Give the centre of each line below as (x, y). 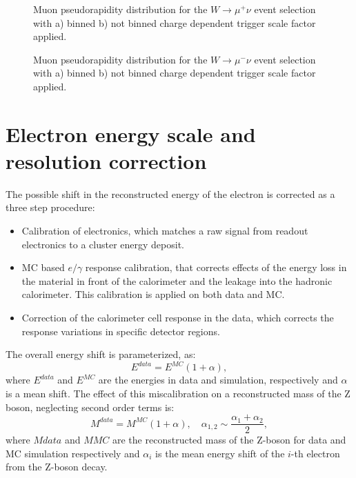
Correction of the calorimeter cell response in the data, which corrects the (178, 318)
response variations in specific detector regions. (121, 331)
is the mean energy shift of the (220, 453)
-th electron (315, 453)
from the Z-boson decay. (57, 467)
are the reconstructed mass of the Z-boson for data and (229, 440)
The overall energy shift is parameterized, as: (101, 354)
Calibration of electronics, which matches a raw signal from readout (165, 231)
